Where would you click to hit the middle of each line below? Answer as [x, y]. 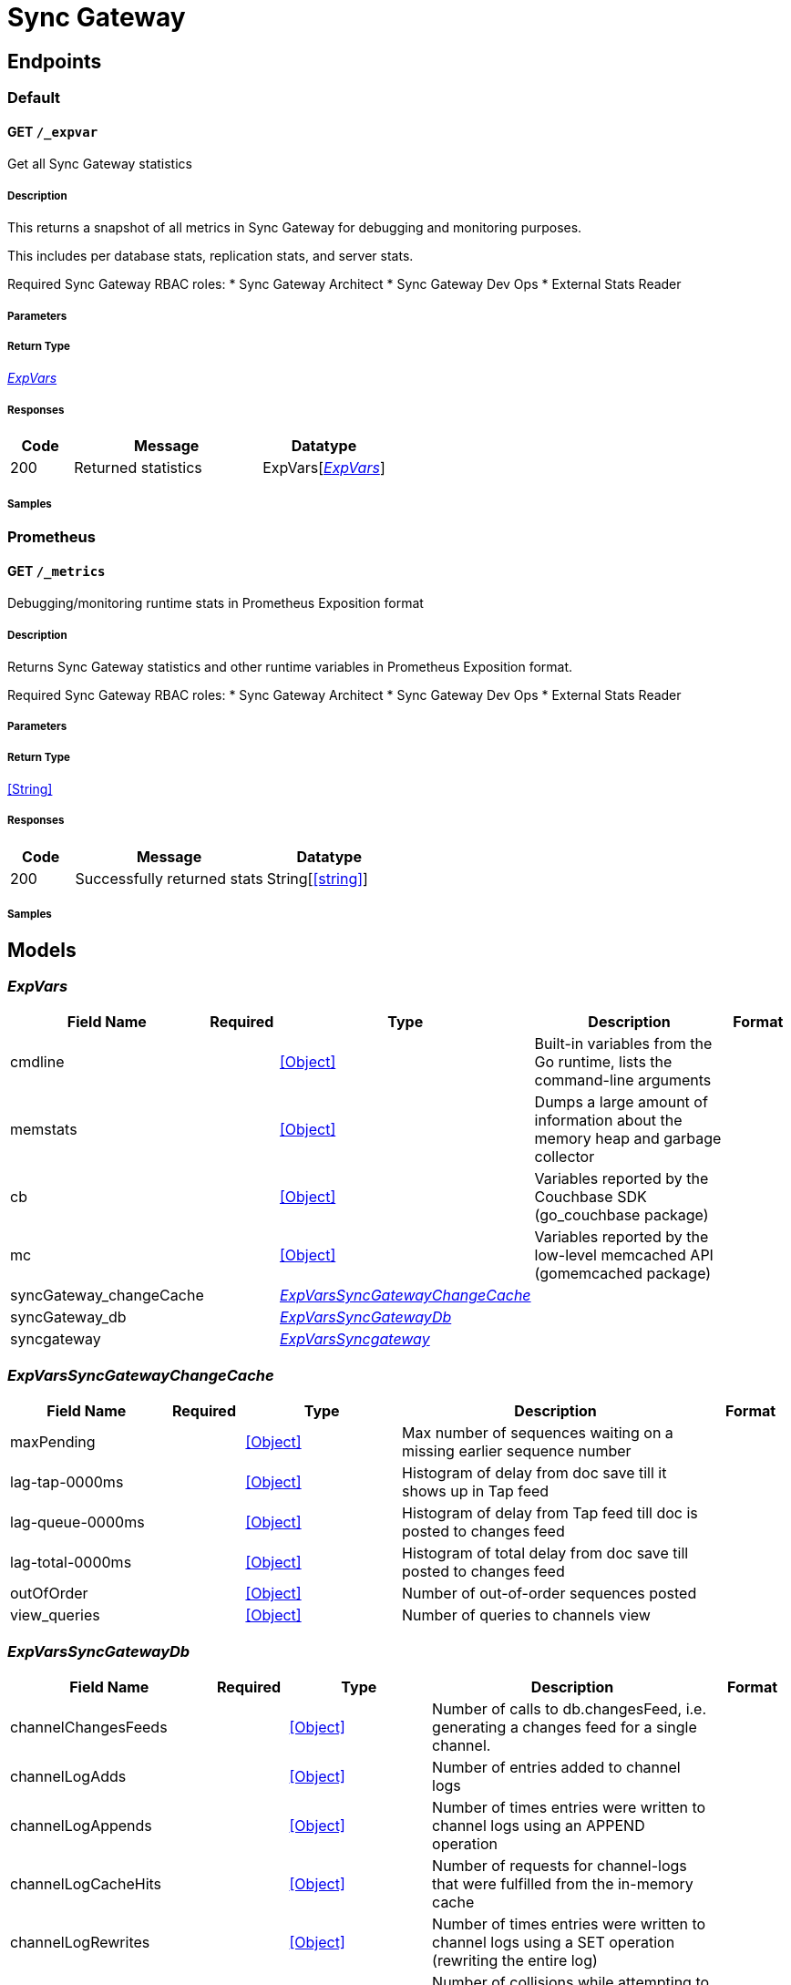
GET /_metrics [56, 571]
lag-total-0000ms [71, 1563]
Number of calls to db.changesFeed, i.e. [570, 1708]
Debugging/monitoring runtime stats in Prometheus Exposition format [216, 603]
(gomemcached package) [623, 1274]
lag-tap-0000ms [67, 1482]
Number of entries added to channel [556, 1767]
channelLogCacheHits [86, 1883]
